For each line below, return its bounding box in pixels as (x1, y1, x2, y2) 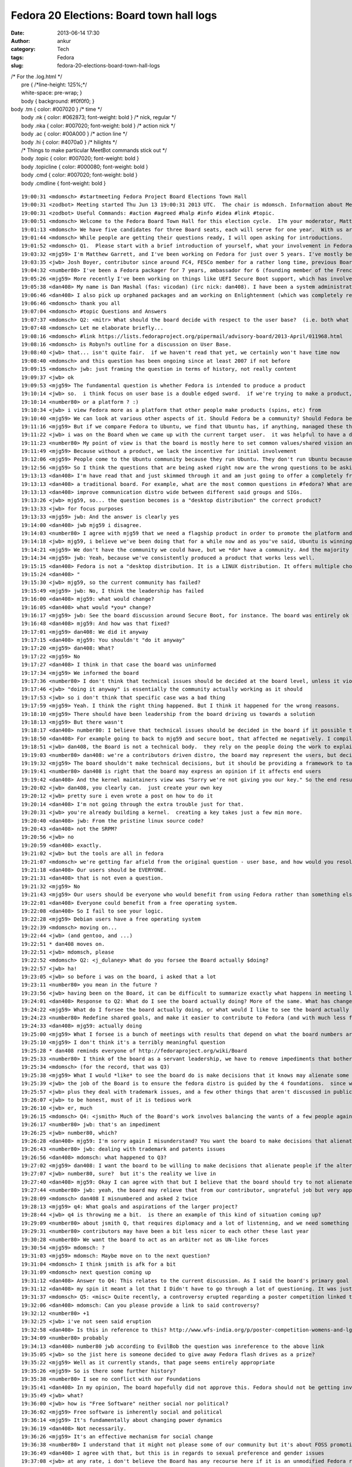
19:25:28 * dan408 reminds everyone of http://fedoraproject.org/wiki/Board (21, 1047, 248, 1054)
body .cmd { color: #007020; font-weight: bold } (21, 171, 138, 178)
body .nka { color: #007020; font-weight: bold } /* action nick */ (21, 122, 175, 129)
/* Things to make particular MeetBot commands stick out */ (21, 147, 167, 154)
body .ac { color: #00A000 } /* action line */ (21, 130, 127, 137)
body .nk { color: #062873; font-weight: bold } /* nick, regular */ (21, 114, 176, 121)
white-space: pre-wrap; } (21, 89, 82, 96)
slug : (11, 62, 23, 69)
